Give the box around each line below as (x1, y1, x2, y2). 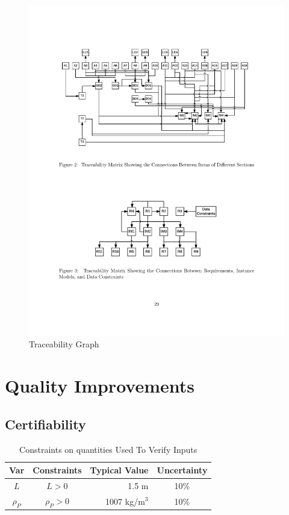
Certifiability (5, 414, 86, 433)
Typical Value (90, 464, 149, 476)
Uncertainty (157, 464, 208, 476)
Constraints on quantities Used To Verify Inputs (19, 443, 197, 455)
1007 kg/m (105, 494, 145, 507)
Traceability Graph (29, 338, 99, 350)
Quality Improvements (5, 373, 195, 398)
